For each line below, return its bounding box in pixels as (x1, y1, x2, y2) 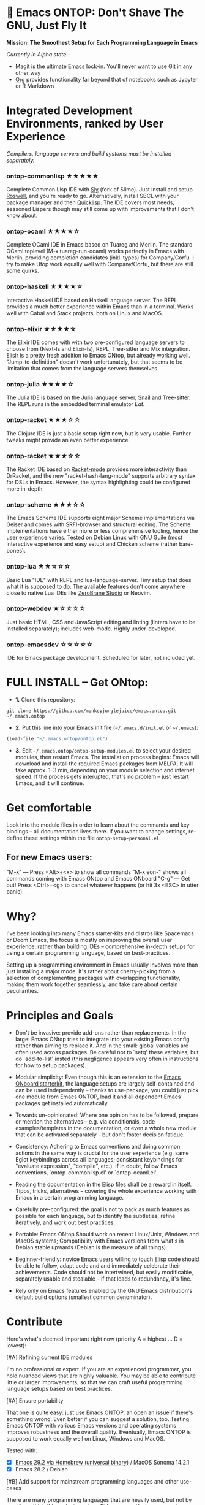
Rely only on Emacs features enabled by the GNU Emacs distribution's (15, 1287, 193, 1294)
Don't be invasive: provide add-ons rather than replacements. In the (15, 1028, 187, 1036)
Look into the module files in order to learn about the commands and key (6, 821, 190, 829)
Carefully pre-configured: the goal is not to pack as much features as (15, 1205, 190, 1213)
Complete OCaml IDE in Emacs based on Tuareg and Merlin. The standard (6, 241, 193, 248)
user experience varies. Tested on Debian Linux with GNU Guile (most (6, 534, 182, 542)
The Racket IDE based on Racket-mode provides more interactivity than (6, 465, 187, 473)
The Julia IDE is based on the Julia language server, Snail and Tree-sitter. (6, 394, 191, 401)
